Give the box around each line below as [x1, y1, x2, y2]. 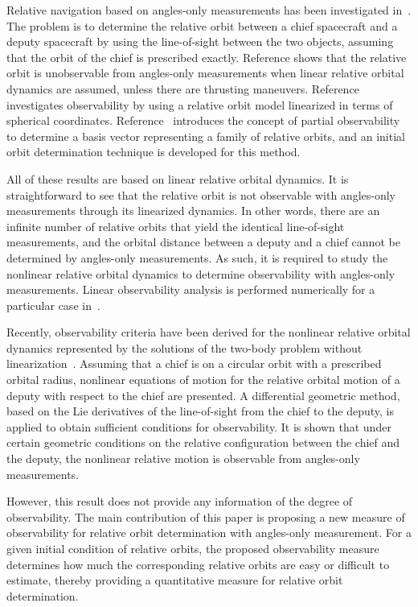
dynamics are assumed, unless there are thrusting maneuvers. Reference [6, 80, 359, 97]
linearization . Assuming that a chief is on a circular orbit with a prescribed [6, 355, 382, 372]
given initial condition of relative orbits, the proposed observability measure [6, 540, 379, 556]
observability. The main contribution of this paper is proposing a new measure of [6, 508, 405, 525]
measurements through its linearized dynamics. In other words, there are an [6, 202, 380, 219]
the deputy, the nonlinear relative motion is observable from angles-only [6, 450, 360, 467]
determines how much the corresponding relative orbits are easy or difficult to [6, 555, 390, 572]
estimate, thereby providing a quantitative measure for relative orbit [6, 572, 343, 588]
